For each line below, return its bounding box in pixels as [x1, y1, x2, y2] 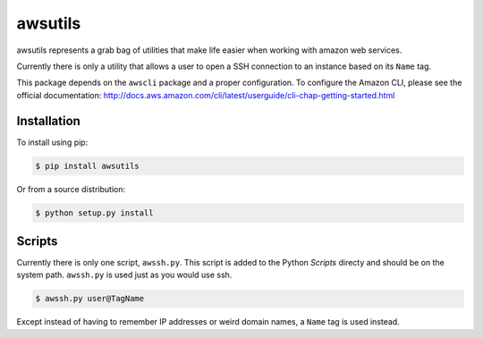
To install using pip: [16, 137, 89, 148]
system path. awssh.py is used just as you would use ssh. [16, 269, 233, 281]
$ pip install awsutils [35, 161, 140, 171]
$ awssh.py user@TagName [35, 293, 145, 304]
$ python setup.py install [35, 207, 154, 218]
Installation [16, 113, 80, 129]
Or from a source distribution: [16, 183, 125, 194]
